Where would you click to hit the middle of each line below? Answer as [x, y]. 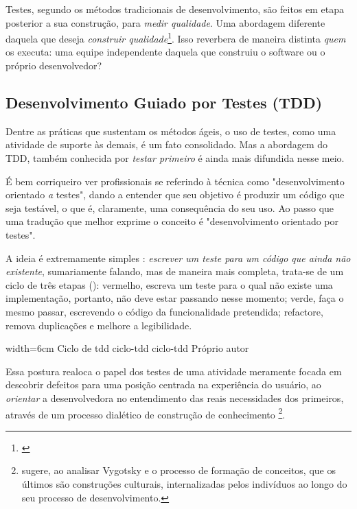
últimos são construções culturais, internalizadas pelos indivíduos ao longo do [184, 483]
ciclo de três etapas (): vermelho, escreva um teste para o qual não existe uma [169, 284]
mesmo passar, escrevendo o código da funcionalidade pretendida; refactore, [164, 311]
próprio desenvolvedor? [54, 66]
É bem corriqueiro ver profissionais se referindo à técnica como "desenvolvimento [175, 181]
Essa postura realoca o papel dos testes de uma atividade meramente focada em [174, 371]
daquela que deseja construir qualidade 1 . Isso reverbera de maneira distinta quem [176, 37]
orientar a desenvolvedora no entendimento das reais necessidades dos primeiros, [175, 398]
